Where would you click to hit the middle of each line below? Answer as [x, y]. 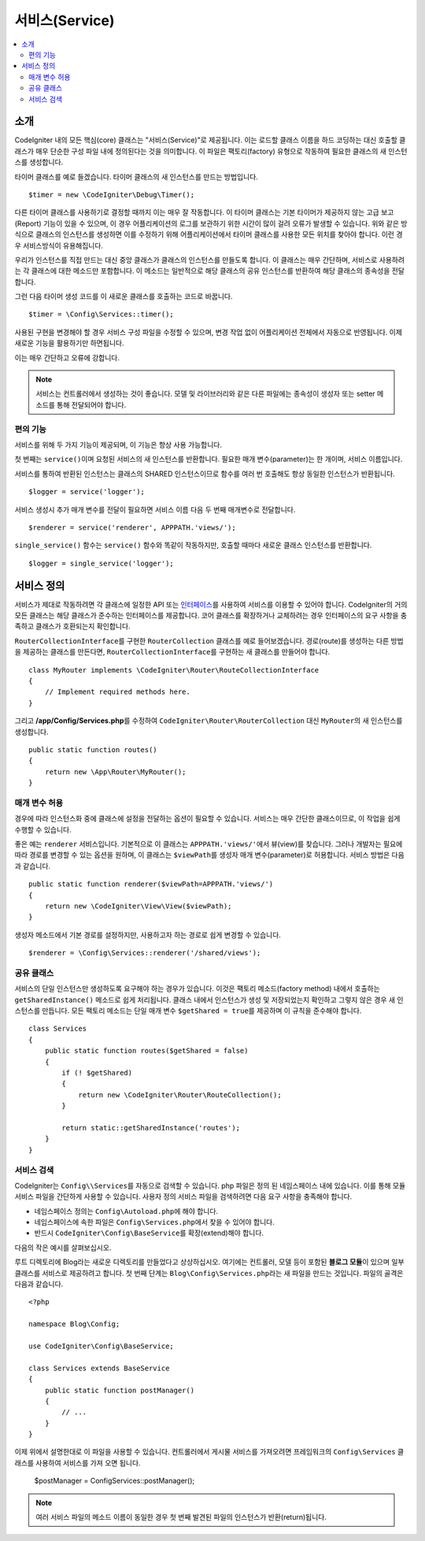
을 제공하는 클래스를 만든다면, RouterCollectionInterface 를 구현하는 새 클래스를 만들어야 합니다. [172, 652]
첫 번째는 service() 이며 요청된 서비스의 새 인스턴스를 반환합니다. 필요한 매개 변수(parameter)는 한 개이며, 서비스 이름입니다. [209, 459]
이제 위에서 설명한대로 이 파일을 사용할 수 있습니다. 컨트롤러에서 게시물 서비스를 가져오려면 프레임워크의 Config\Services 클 [209, 1452]
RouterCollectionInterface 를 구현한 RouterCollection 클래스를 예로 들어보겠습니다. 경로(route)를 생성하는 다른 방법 [209, 640]
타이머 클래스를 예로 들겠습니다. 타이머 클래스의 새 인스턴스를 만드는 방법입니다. [137, 176]
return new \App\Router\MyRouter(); [115, 772]
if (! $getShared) [97, 1073]
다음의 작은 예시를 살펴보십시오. [63, 1248]
